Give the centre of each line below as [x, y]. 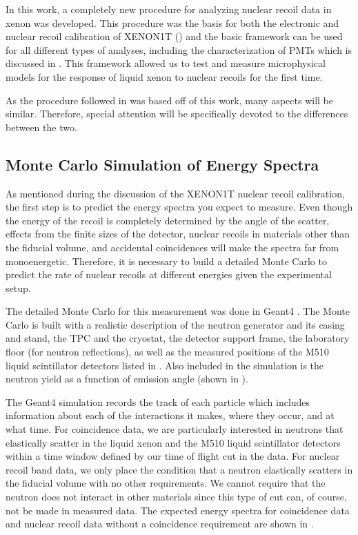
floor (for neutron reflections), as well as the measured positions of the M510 [167, 352]
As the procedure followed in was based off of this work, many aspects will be [169, 100]
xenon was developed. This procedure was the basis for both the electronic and [172, 22]
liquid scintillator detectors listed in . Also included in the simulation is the [165, 365]
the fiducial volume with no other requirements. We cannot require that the [166, 483]
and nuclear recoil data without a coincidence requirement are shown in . [160, 524]
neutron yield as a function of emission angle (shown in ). [127, 379]
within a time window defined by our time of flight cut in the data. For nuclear [173, 456]
